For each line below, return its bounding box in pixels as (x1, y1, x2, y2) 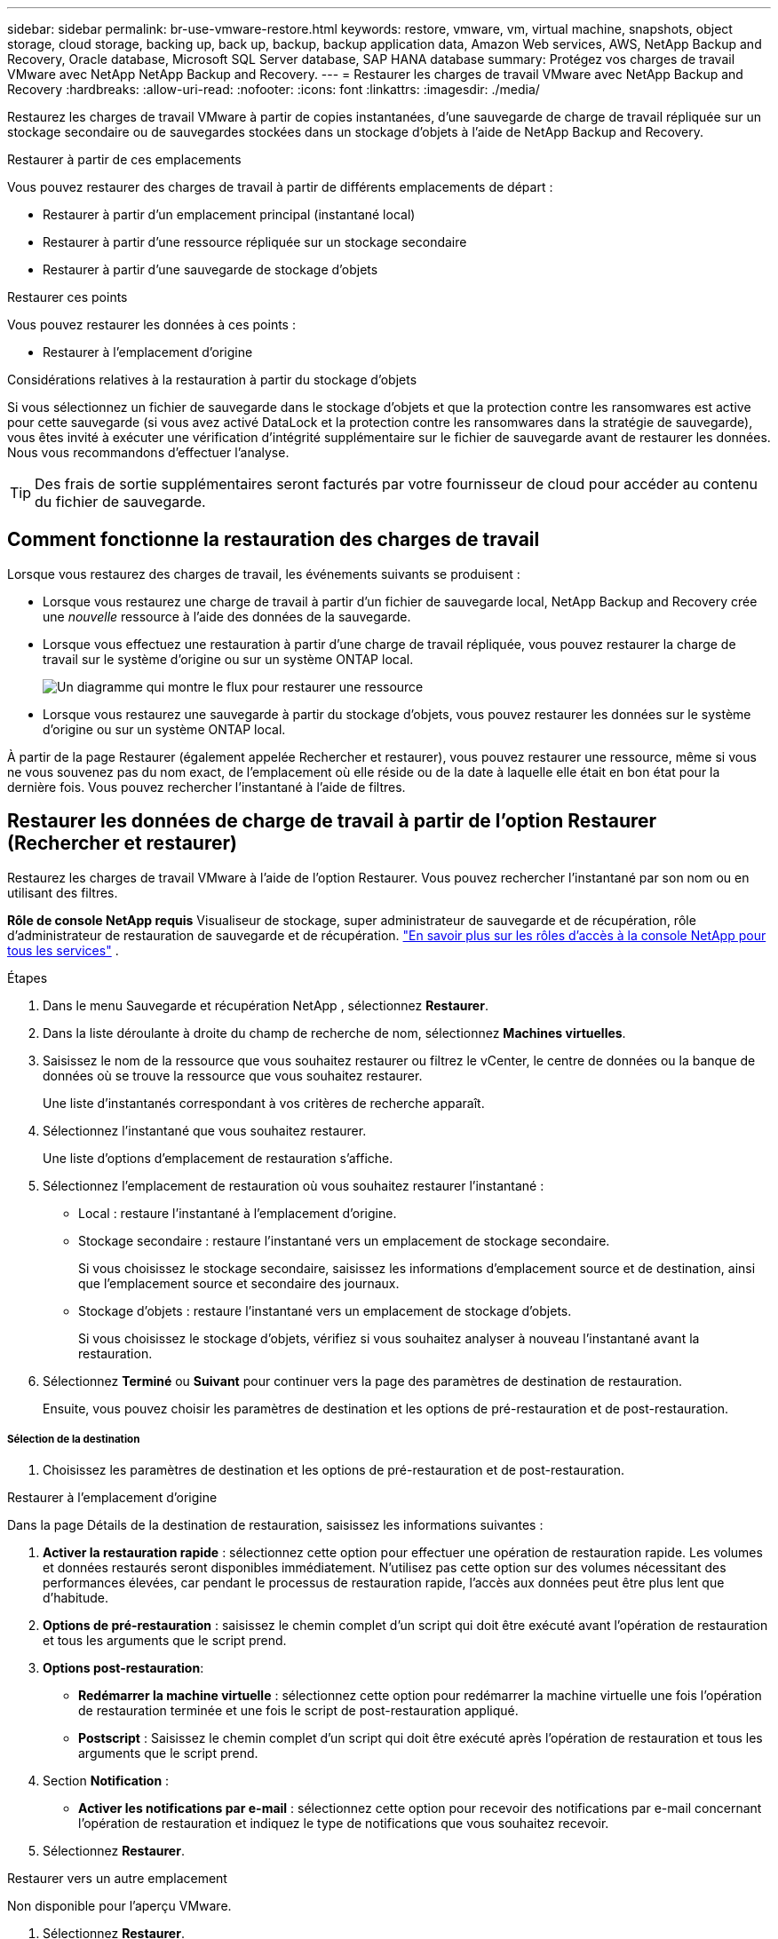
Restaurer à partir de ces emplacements (7, 152, 242, 167)
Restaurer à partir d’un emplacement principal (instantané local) (43, 207, 416, 222)
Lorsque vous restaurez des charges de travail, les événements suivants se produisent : (7, 566, 520, 582)
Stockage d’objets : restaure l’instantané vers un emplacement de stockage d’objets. (78, 1302, 572, 1318)
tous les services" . (7, 942, 119, 958)
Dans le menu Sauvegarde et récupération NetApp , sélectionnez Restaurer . (43, 997, 488, 1013)
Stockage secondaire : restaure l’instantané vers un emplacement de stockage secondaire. (78, 1232, 610, 1248)
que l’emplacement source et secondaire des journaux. (78, 1275, 400, 1291)
